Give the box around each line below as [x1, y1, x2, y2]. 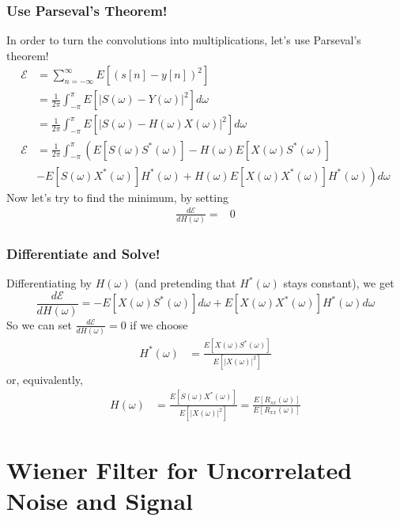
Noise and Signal [6, 485, 193, 517]
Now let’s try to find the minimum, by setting [6, 188, 228, 205]
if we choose [130, 316, 188, 333]
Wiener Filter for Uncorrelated [6, 454, 353, 486]
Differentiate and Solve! [6, 243, 160, 263]
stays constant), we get [283, 275, 394, 291]
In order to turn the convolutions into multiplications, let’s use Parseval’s [6, 32, 361, 48]
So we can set [6, 316, 72, 333]
